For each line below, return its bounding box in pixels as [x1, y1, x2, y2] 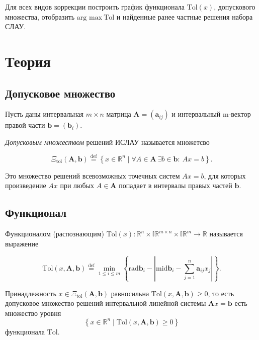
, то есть [208, 288, 234, 298]
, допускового [214, 2, 255, 12]
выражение [5, 238, 39, 248]
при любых [60, 180, 95, 191]
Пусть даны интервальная [5, 109, 83, 119]
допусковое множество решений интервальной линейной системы [5, 298, 206, 308]
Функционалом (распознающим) [5, 228, 105, 239]
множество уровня [5, 308, 61, 318]
